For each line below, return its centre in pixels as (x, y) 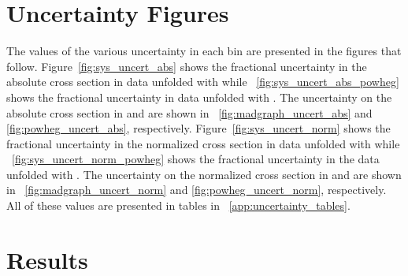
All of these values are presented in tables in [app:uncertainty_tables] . (178, 205)
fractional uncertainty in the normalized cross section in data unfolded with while (203, 143)
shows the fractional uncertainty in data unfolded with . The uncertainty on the (199, 97)
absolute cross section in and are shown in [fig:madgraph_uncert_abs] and (189, 112)
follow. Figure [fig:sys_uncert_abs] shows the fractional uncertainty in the (187, 66)
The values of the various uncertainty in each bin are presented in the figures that (204, 51)
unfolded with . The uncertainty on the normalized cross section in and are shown (204, 174)
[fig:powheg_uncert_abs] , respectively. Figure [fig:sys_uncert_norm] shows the (198, 128)
